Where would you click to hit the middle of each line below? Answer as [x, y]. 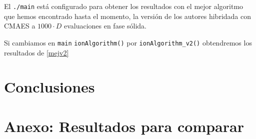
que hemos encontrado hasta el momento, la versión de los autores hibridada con [128, 16]
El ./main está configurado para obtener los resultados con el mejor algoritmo [124, 6]
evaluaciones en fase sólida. [105, 26]
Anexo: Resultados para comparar [124, 126]
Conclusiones [49, 87]
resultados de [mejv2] [36, 52]
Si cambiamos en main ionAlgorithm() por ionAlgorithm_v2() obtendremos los [128, 42]
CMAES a [20, 26]
